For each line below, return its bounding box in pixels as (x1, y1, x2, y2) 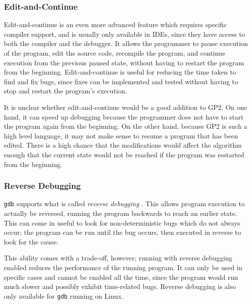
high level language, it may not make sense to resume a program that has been (4, 130, 238, 140)
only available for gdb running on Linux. (4, 290, 124, 301)
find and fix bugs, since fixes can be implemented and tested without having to (4, 76, 238, 86)
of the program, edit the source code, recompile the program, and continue (4, 48, 225, 58)
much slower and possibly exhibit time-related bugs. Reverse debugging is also (4, 281, 236, 291)
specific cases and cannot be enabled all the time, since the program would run (4, 272, 238, 282)
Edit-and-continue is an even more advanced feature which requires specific (4, 19, 227, 30)
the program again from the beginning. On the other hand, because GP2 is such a (4, 121, 248, 131)
